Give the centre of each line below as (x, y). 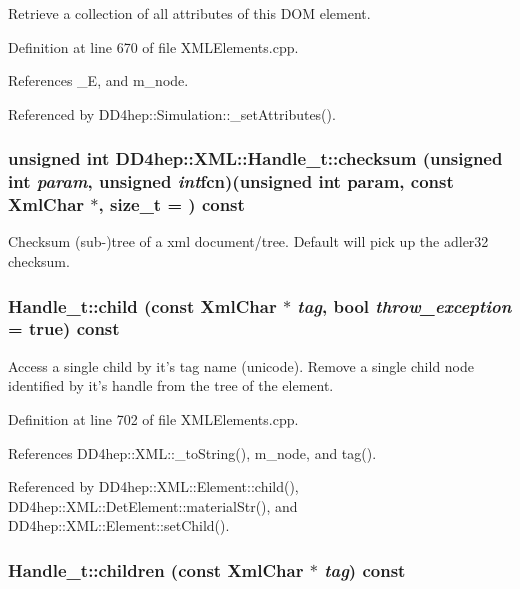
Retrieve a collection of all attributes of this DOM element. (189, 13)
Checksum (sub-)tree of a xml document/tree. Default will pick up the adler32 (248, 241)
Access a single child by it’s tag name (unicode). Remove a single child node (241, 365)
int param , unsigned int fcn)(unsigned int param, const (231, 181)
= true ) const (64, 328)
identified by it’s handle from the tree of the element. (171, 385)
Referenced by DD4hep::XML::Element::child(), (153, 486)
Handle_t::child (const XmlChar (142, 305)
